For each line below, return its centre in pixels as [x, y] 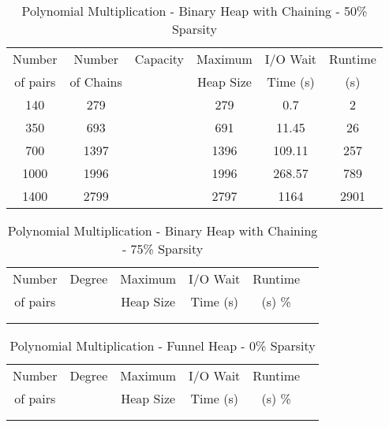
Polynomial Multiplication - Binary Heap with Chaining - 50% [194, 11]
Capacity [159, 59]
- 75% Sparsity [163, 249]
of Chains [96, 82]
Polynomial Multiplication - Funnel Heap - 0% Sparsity [163, 345]
